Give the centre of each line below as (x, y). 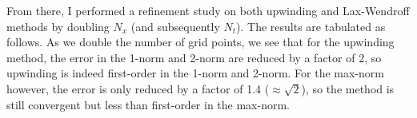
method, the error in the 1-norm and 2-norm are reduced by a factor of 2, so (194, 57)
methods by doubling (58, 26)
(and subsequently (175, 26)
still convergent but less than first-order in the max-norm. (148, 104)
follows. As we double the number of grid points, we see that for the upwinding (200, 42)
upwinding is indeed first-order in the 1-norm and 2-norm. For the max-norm (195, 73)
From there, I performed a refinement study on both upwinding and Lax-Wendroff (208, 10)
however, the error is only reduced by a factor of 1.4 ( (138, 88)
